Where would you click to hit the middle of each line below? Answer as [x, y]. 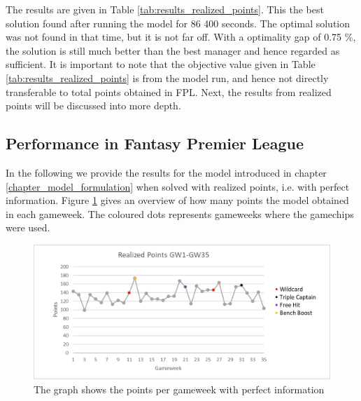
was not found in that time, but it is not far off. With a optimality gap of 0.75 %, [181, 37]
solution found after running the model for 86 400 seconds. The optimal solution [178, 23]
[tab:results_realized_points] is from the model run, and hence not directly [167, 77]
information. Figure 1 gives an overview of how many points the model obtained [177, 200]
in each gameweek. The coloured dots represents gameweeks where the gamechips [180, 213]
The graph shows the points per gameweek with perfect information [179, 389]
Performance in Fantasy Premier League [155, 143]
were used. [28, 227]
